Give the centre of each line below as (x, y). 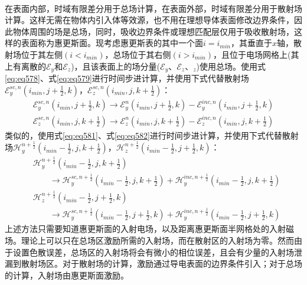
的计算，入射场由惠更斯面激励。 (67, 275)
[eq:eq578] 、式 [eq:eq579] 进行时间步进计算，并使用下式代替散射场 (127, 78)
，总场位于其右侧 (138, 54)
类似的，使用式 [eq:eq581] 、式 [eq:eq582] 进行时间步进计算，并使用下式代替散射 (152, 135)
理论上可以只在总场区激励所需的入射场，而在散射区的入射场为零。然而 (157, 240)
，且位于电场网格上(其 (256, 54)
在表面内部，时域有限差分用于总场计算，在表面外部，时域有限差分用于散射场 (153, 8)
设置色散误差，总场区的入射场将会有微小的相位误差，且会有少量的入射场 (153, 252)
